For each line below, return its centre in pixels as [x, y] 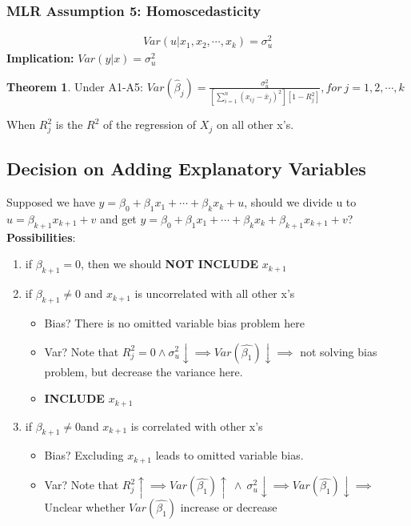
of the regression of [150, 124]
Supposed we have [51, 202]
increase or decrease [229, 506]
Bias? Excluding [84, 455]
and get [118, 218]
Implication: [40, 58]
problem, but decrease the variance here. [144, 371]
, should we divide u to [300, 202]
